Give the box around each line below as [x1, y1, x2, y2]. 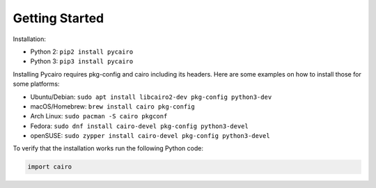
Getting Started [13, 10, 104, 26]
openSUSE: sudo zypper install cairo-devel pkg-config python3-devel [30, 132, 271, 140]
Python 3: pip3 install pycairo [30, 57, 134, 65]
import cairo [27, 163, 72, 171]
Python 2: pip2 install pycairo [30, 47, 134, 56]
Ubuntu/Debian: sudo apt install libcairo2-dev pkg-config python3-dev [30, 93, 272, 101]
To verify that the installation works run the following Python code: [13, 144, 203, 152]
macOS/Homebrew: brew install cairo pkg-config [30, 102, 195, 111]
